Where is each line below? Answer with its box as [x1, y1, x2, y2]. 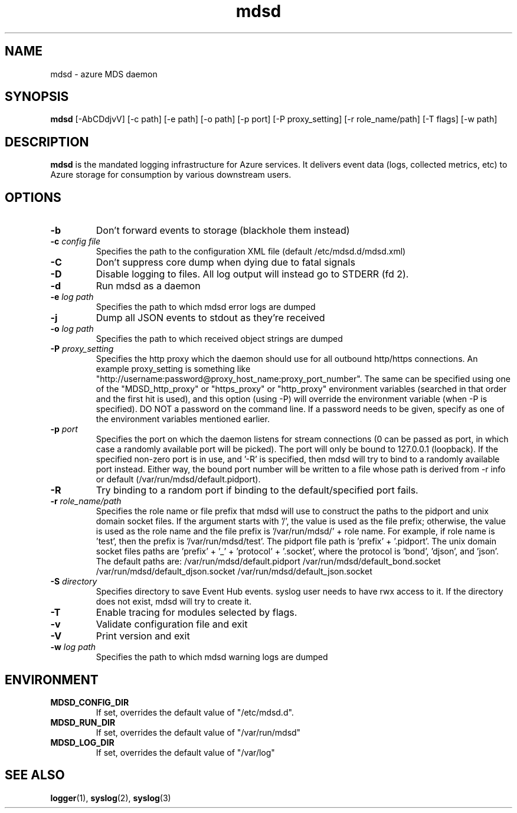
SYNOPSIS [5, 89, 69, 105]
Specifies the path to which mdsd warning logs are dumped [96, 652, 328, 662]
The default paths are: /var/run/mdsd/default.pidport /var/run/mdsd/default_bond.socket [96, 556, 441, 567]
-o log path [50, 324, 94, 334]
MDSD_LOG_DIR [50, 737, 114, 747]
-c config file [50, 236, 101, 247]
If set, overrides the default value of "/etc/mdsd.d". [96, 707, 294, 717]
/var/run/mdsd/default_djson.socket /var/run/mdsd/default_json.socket [96, 566, 372, 577]
